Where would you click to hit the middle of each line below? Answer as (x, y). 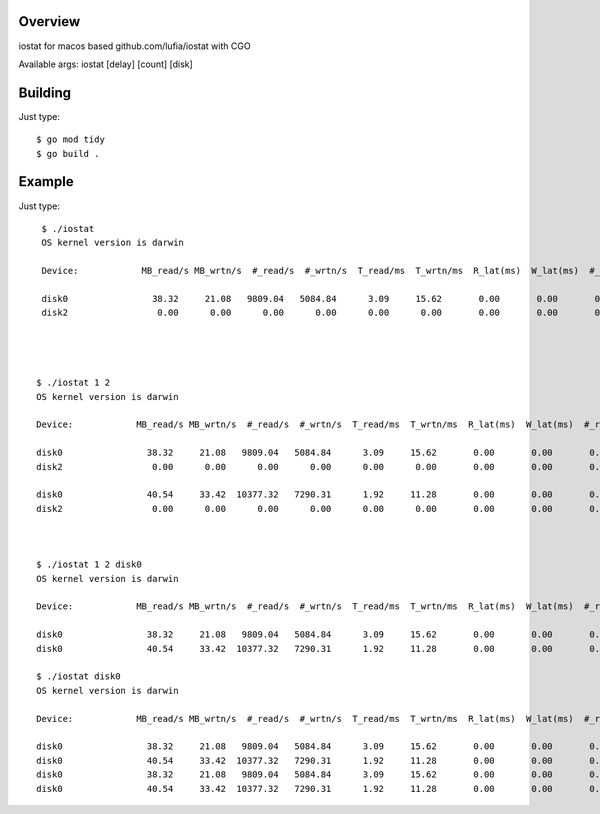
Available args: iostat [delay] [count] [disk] (106, 64)
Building (45, 92)
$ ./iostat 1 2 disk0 (89, 564)
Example (46, 181)
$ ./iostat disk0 (78, 676)
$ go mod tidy (70, 139)
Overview (49, 21)
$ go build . (68, 153)
